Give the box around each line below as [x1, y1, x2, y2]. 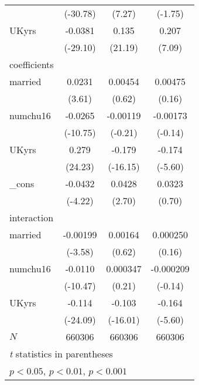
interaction [9, 211, 54, 224]
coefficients [9, 58, 54, 71]
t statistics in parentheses [9, 347, 113, 360]
